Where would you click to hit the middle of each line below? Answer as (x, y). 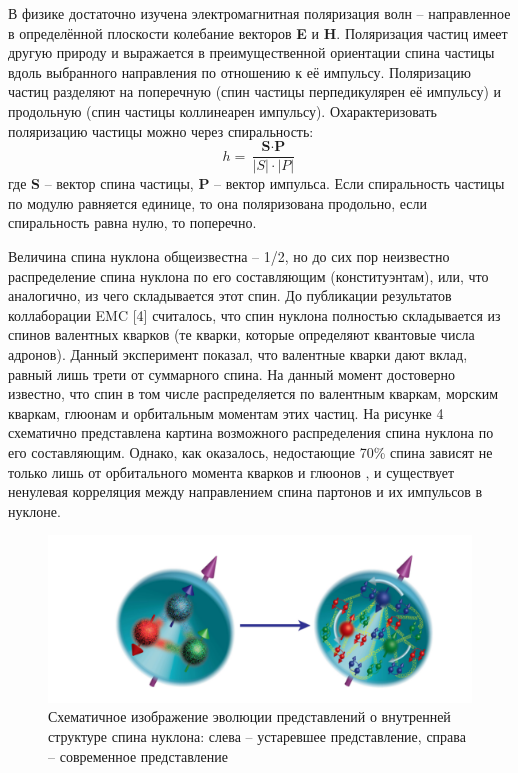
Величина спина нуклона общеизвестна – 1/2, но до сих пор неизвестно (229, 256)
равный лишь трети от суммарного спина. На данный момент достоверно (231, 373)
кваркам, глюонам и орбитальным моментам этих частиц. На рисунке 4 (226, 412)
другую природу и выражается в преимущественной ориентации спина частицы (251, 52)
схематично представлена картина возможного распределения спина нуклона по (251, 432)
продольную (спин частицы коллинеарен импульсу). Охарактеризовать (222, 110)
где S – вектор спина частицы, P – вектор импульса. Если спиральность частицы (256, 183)
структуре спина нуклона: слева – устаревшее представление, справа (257, 736)
